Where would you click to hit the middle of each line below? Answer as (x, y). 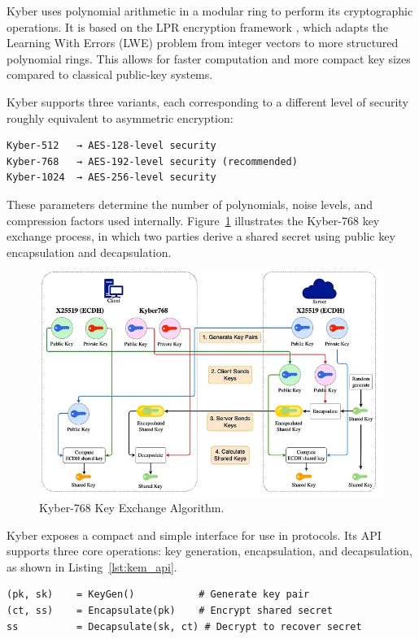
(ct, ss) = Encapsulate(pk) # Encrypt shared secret (170, 611)
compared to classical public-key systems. (110, 74)
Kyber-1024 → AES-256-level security (111, 178)
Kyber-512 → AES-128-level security (111, 146)
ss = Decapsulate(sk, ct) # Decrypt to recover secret (184, 626)
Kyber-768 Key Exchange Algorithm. (132, 508)
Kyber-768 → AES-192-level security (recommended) (152, 161)
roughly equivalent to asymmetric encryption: (120, 117)
